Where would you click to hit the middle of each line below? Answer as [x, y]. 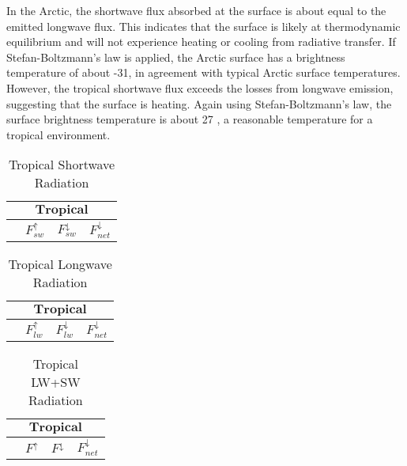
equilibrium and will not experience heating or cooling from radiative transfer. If [201, 42]
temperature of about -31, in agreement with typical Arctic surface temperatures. [203, 72]
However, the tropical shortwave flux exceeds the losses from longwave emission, [200, 87]
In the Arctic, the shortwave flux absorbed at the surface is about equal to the [196, 10]
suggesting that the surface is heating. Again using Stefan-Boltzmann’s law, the [199, 103]
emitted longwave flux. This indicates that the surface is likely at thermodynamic [203, 26]
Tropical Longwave [60, 263]
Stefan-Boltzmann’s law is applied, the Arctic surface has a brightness [176, 57]
